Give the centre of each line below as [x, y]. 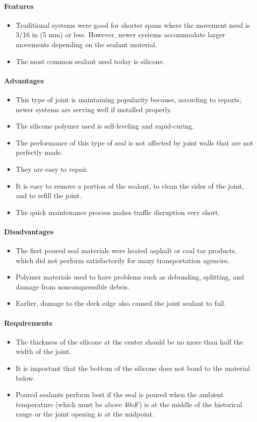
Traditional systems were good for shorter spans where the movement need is [133, 25]
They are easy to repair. [52, 169]
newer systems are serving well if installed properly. [94, 109]
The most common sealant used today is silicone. [90, 61]
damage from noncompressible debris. [73, 286]
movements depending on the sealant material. [86, 44]
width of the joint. [43, 351]
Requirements [28, 322]
